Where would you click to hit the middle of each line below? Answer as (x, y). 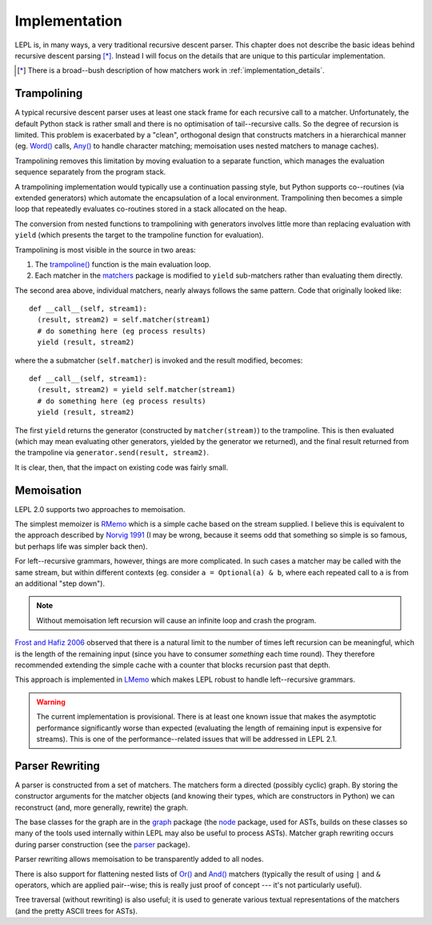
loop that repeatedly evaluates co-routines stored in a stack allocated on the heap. (151, 209)
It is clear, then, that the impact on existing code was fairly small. (121, 467)
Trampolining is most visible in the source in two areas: (105, 250)
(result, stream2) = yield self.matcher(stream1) (136, 390)
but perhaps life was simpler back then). (81, 546)
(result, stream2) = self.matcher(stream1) (124, 320)
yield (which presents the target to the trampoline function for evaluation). (139, 235)
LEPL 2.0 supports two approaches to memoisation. (100, 509)
